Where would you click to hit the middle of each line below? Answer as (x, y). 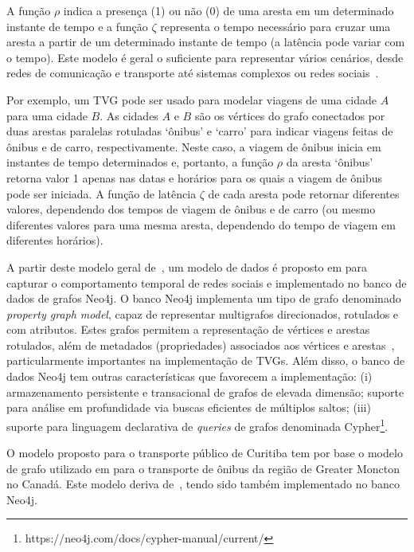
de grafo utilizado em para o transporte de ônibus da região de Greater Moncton (203, 468)
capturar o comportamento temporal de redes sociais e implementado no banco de (207, 282)
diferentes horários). (55, 240)
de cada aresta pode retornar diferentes (304, 193)
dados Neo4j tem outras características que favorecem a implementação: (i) (189, 376)
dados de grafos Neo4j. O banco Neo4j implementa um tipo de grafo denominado (204, 298)
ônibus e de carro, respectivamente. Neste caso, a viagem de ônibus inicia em (194, 146)
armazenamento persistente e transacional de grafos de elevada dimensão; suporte (205, 391)
